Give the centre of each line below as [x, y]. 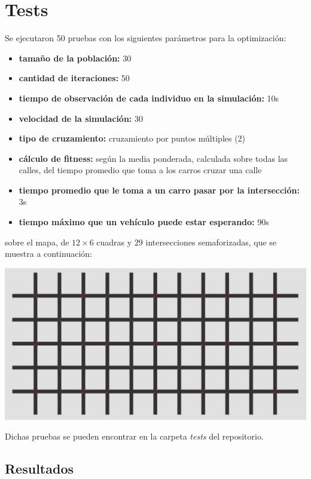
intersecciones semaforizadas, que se [211, 242]
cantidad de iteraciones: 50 [74, 78]
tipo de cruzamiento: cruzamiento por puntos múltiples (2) [132, 138]
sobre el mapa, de [37, 242]
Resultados [39, 469]
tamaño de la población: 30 [75, 58]
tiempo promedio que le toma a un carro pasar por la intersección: [159, 190]
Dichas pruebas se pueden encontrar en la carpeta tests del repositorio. [134, 436]
